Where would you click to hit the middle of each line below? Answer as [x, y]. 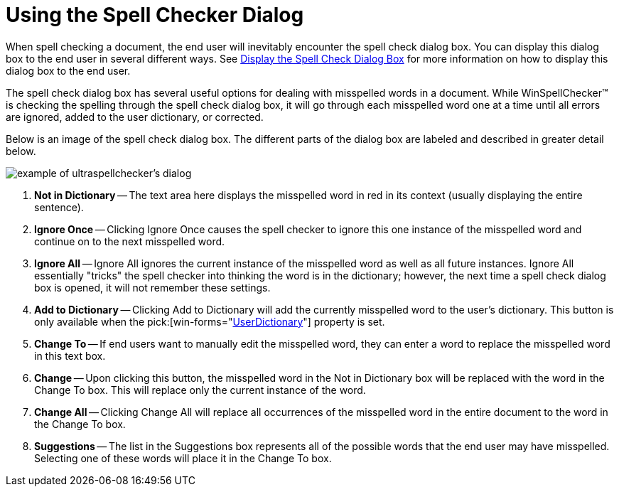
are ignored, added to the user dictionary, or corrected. [135, 117]
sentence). [59, 207]
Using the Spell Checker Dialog [155, 15]
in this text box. [70, 355]
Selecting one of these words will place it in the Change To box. [183, 458]
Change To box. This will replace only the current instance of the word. [200, 390]
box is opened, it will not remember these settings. [152, 287]
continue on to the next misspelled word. [130, 241]
